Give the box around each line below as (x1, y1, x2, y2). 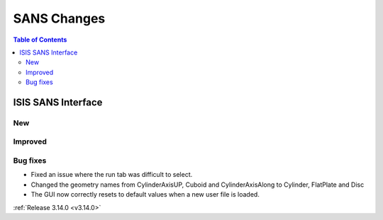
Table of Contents (13, 35, 67, 44)
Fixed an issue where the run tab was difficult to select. (30, 170, 193, 179)
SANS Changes (13, 11, 106, 26)
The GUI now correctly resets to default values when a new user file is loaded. (30, 190, 260, 199)
